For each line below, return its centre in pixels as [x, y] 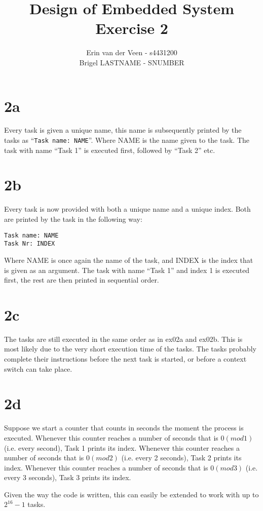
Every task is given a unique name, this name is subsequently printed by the [123, 130]
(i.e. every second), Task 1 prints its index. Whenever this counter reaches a [122, 447]
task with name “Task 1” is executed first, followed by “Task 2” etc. [110, 150]
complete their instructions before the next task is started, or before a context [125, 359]
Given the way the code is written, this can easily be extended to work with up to [131, 494]
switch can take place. [38, 368]
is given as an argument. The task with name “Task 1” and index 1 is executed [127, 270]
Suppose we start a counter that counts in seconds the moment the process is [124, 428]
